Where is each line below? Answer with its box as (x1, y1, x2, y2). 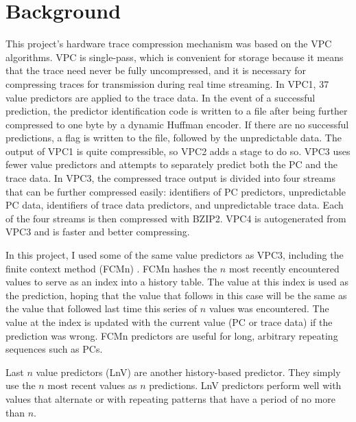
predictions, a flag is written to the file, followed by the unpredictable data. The (5, 130, 342, 145)
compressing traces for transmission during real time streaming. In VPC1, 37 (5, 76, 329, 91)
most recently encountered (228, 261, 340, 275)
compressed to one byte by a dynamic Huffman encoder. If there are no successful (5, 117, 349, 131)
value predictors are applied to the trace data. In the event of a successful (5, 90, 316, 104)
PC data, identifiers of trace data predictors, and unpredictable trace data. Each (5, 198, 344, 212)
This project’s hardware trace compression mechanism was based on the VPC (5, 36, 332, 51)
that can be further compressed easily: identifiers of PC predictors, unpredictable (5, 184, 346, 198)
